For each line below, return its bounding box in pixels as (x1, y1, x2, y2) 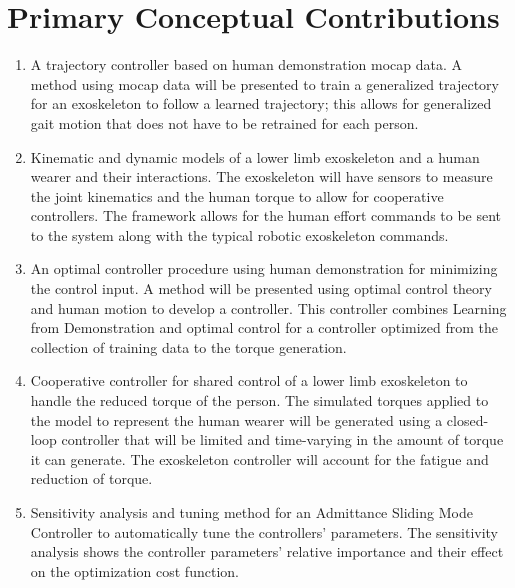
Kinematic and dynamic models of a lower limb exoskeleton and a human (30, 146, 480, 167)
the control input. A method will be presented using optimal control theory (30, 278, 492, 299)
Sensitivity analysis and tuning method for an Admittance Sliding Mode (30, 502, 473, 522)
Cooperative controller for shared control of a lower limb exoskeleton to (30, 370, 468, 391)
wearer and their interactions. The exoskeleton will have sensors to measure (30, 166, 493, 187)
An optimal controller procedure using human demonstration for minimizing (30, 258, 498, 279)
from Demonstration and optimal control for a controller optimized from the (30, 317, 499, 338)
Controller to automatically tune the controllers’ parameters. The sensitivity (30, 521, 499, 542)
